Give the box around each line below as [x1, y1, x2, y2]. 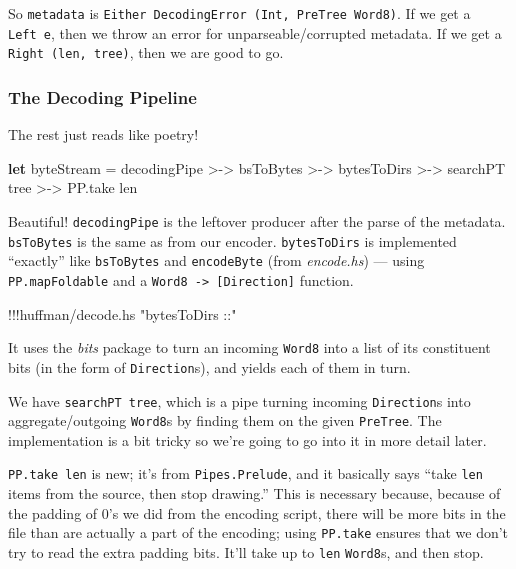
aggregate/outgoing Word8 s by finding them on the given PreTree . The [8, 410, 442, 431]
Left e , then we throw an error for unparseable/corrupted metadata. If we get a [8, 22, 502, 43]
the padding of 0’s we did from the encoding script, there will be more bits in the [8, 502, 506, 523]
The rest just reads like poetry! [8, 124, 199, 145]
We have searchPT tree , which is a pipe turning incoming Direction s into [8, 390, 471, 411]
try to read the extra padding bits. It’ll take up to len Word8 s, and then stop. [8, 541, 484, 562]
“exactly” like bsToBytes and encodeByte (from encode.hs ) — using [8, 250, 425, 271]
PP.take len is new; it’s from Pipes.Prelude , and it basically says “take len [8, 463, 483, 484]
